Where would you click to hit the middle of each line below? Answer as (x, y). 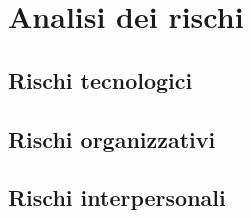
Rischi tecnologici (100, 79)
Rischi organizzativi (112, 138)
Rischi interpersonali (117, 197)
